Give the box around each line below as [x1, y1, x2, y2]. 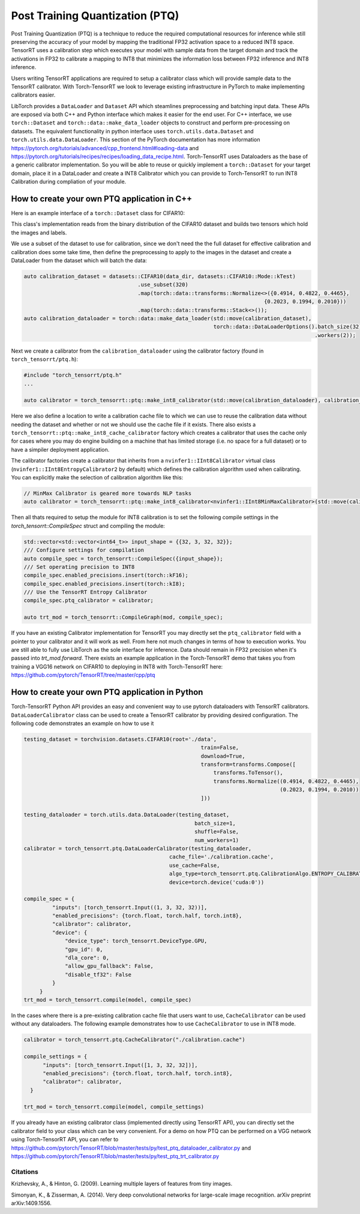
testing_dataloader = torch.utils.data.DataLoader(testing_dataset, [23, 812, 230, 818]
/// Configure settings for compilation [23, 547, 144, 554]
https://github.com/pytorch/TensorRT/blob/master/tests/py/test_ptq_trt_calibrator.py [11, 1153, 220, 1160]
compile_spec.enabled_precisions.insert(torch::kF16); [23, 572, 188, 579]
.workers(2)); [314, 332, 356, 339]
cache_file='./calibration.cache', [169, 854, 274, 860]
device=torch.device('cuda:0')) [169, 879, 265, 885]
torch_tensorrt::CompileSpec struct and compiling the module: [11, 522, 165, 529]
